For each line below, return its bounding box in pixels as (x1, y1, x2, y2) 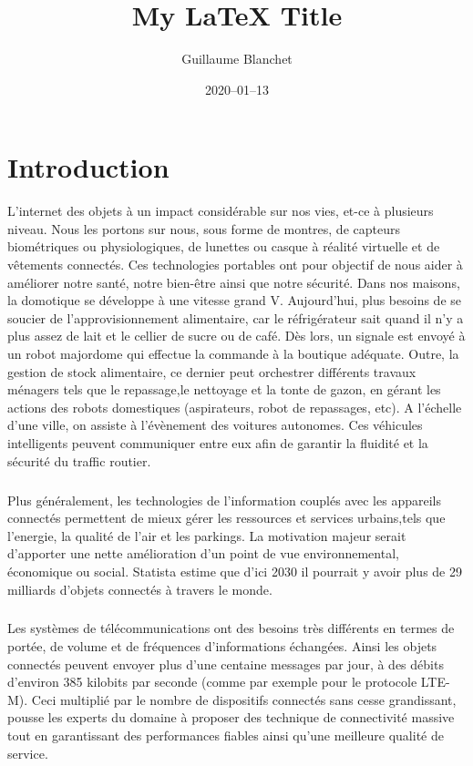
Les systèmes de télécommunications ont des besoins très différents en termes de (7, 618, 455, 638)
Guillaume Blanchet (181, 49, 293, 68)
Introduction (7, 148, 170, 186)
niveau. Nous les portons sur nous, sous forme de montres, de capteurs (7, 219, 400, 238)
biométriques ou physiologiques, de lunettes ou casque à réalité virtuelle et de (7, 237, 440, 256)
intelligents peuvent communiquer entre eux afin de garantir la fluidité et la (7, 433, 428, 452)
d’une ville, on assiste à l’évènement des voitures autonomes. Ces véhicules (7, 415, 423, 434)
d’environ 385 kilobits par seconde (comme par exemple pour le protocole (7, 672, 417, 691)
